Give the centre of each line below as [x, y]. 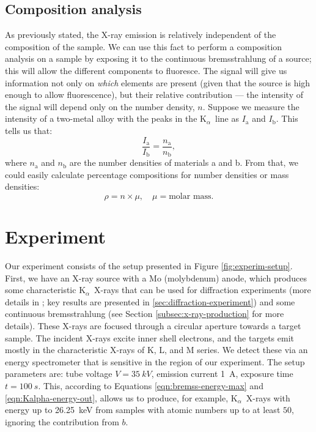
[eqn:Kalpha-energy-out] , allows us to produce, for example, [117, 397]
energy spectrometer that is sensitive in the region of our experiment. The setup [155, 361]
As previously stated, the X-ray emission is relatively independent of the [141, 35]
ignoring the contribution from [62, 421]
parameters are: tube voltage [59, 374]
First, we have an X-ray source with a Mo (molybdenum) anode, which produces [156, 277]
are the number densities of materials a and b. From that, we [184, 162]
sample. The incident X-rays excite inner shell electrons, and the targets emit [149, 337]
